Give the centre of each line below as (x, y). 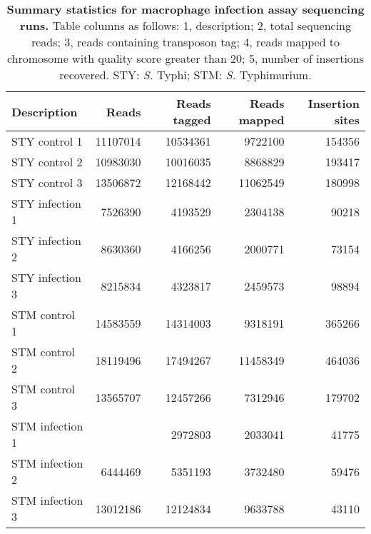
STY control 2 (47, 162)
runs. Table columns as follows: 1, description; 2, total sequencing (185, 25)
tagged (192, 120)
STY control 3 (47, 182)
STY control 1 (47, 141)
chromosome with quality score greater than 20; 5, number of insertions (185, 58)
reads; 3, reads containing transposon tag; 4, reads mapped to (185, 42)
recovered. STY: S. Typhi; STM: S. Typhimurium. (185, 75)
